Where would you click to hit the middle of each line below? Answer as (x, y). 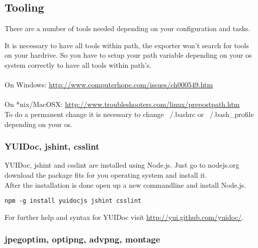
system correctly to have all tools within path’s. (78, 65)
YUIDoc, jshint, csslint (52, 146)
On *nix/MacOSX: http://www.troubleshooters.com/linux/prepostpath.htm (122, 104)
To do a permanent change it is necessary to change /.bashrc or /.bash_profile (129, 114)
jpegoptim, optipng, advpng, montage (82, 239)
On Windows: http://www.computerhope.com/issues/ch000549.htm (109, 85)
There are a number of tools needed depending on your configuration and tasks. (127, 28)
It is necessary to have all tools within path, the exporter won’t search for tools (127, 45)
